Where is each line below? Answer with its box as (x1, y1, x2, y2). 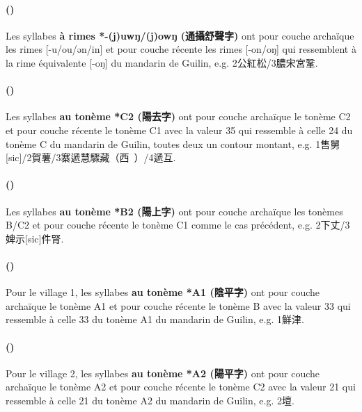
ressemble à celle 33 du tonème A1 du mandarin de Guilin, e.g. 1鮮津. (6, 312, 304, 327)
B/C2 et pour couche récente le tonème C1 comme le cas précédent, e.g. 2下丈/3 (6, 217, 350, 232)
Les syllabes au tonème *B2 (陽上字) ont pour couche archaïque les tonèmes (6, 204, 343, 218)
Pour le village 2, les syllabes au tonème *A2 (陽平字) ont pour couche (6, 365, 320, 380)
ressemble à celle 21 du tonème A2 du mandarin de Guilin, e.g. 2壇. (6, 393, 294, 407)
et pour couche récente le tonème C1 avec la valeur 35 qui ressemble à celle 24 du (6, 122, 353, 137)
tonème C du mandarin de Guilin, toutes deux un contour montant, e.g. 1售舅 (6, 136, 340, 151)
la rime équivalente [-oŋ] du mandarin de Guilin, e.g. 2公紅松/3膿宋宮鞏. (6, 55, 318, 69)
